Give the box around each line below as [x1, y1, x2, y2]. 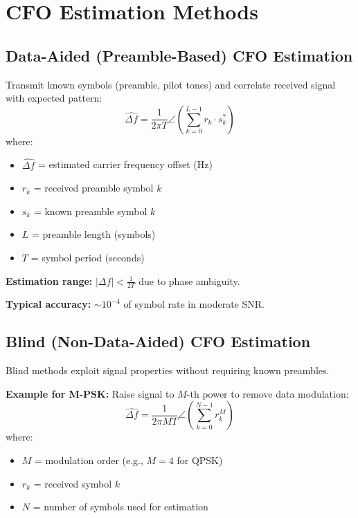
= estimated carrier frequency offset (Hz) [38, 157, 213, 172]
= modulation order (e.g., [35, 452, 143, 467]
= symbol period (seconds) [30, 250, 145, 264]
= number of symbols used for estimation [33, 499, 208, 514]
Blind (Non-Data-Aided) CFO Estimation [6, 331, 311, 352]
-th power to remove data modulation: [186, 386, 349, 400]
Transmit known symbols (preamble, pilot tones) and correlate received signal [6, 77, 336, 91]
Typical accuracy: [6, 297, 91, 311]
